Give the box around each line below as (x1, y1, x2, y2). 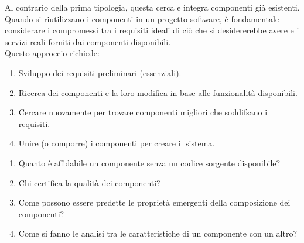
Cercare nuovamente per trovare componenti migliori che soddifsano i (18, 106, 268, 118)
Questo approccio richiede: (5, 47, 100, 59)
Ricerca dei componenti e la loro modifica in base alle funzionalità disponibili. (18, 86, 298, 98)
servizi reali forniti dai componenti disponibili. (5, 35, 171, 47)
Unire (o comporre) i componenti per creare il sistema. (18, 137, 215, 149)
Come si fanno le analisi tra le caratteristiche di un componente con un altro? (18, 227, 297, 239)
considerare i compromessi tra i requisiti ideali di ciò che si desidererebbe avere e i (5, 24, 299, 36)
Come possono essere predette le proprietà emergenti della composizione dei (18, 196, 291, 208)
